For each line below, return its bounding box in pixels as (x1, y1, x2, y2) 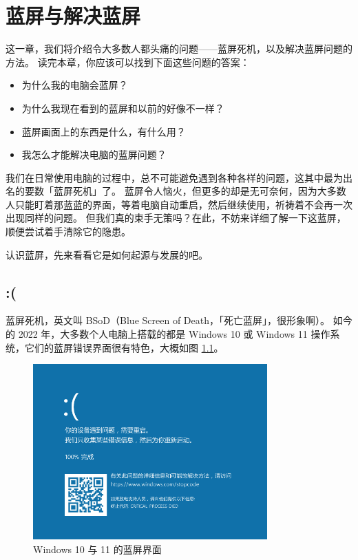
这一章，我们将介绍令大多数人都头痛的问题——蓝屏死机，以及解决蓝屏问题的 (6, 41, 352, 56)
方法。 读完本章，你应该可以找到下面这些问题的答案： (6, 54, 250, 69)
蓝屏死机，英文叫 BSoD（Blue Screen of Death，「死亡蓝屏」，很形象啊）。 (6, 313, 330, 327)
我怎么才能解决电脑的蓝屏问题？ (21, 147, 167, 162)
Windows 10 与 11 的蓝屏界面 (33, 541, 162, 556)
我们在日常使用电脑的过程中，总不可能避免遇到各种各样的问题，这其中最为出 (6, 170, 352, 184)
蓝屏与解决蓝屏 (6, 1, 141, 30)
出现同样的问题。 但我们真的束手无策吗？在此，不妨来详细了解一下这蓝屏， (6, 211, 346, 225)
